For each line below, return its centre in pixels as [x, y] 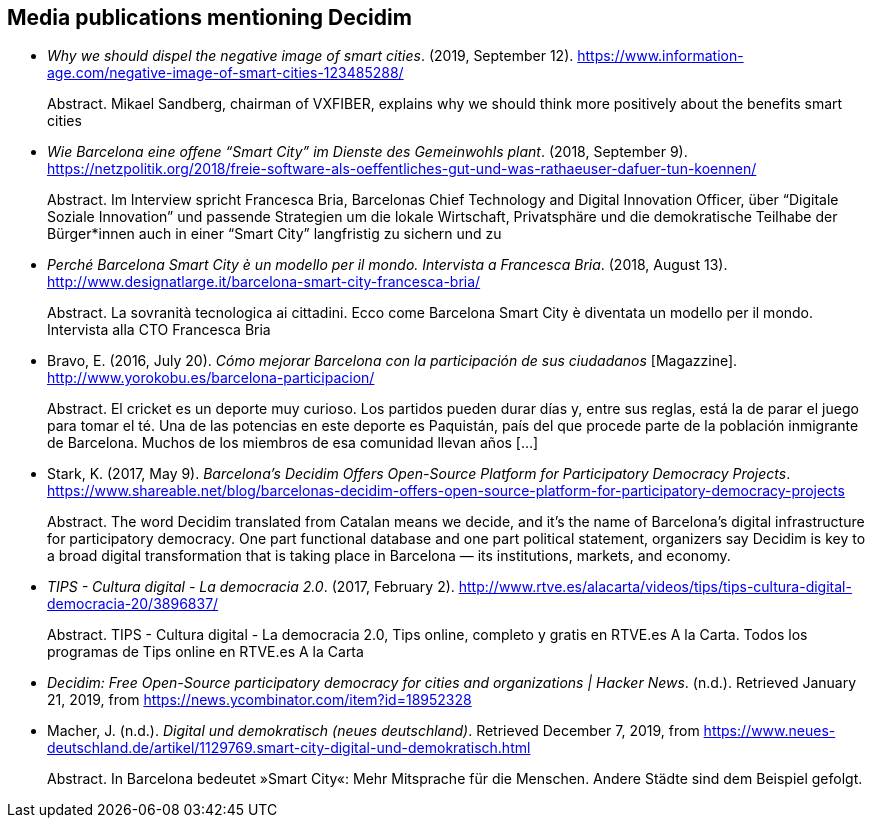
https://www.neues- [769, 731]
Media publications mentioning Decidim [209, 17]
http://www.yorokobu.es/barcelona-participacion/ [211, 378]
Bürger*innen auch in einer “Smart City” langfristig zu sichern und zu [274, 234]
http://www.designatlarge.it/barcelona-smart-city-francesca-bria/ [264, 282]
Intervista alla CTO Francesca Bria [159, 330]
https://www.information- [660, 56]
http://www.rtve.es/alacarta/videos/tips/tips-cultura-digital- [655, 587]
